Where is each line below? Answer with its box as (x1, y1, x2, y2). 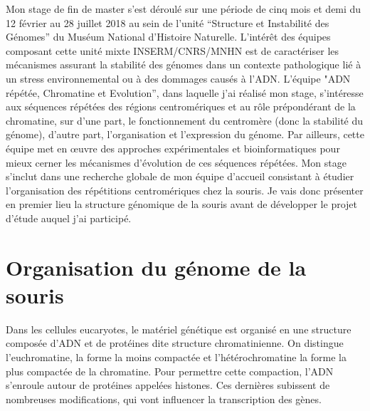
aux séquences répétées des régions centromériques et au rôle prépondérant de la (6, 99, 356, 114)
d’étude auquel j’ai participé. (6, 210, 132, 225)
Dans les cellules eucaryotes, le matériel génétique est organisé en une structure (6, 321, 351, 336)
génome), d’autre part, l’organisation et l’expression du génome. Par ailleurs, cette (6, 127, 364, 142)
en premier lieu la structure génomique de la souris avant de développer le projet (6, 197, 357, 212)
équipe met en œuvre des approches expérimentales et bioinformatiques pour (6, 140, 340, 155)
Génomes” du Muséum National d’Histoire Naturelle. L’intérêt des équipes (6, 29, 331, 44)
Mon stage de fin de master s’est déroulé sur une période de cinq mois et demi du (6, 1, 361, 16)
